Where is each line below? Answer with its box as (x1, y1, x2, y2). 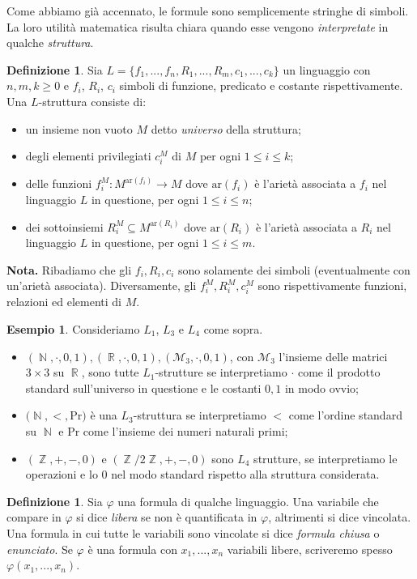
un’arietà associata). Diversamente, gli (6, 277, 197, 294)
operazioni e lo (25, 466, 98, 483)
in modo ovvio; (284, 379, 359, 396)
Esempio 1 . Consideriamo (6, 321, 140, 338)
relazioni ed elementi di (6, 293, 121, 310)
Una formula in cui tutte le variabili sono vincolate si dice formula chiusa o (6, 524, 380, 541)
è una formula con (87, 540, 177, 557)
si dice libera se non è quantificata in (76, 509, 257, 526)
